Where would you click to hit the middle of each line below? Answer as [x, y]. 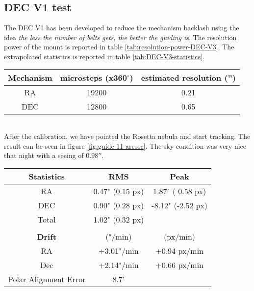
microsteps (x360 [93, 77]
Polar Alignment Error [47, 279]
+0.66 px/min [179, 265]
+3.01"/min [119, 250]
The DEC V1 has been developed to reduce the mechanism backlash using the [122, 28]
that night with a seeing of [44, 155]
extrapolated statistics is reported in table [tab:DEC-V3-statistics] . [104, 56]
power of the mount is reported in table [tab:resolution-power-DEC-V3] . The [119, 47]
